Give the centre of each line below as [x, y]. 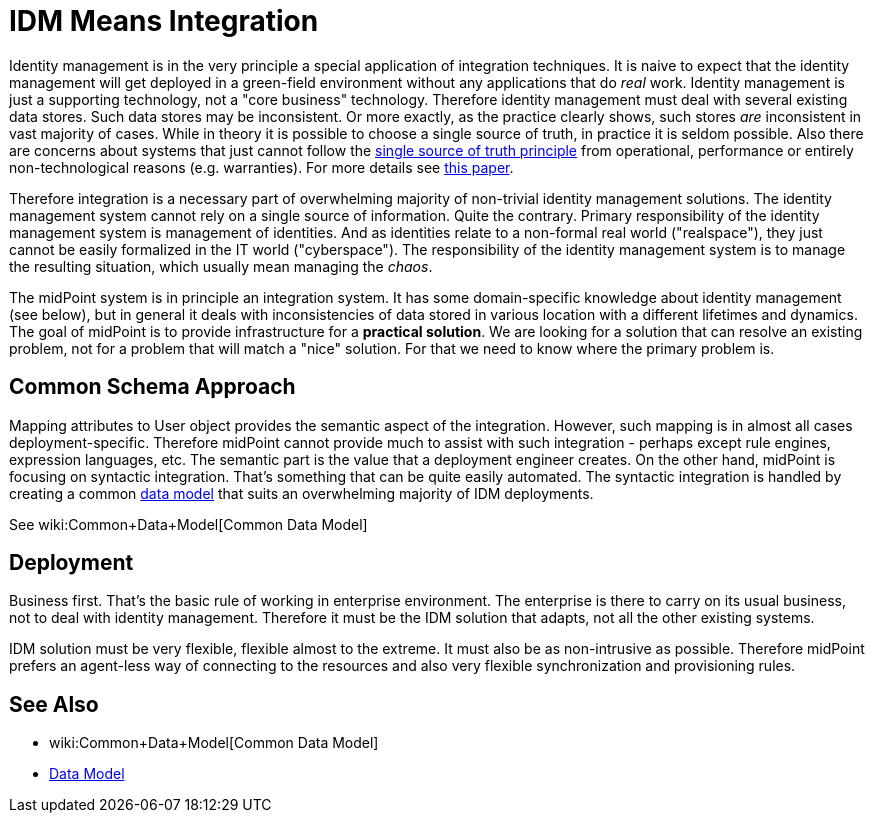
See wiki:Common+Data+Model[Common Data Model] [188, 524]
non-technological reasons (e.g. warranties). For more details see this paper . [261, 167]
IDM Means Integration [164, 21]
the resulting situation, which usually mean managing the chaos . [221, 266]
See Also [54, 704]
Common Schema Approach [152, 387]
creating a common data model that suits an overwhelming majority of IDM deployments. [301, 493]
